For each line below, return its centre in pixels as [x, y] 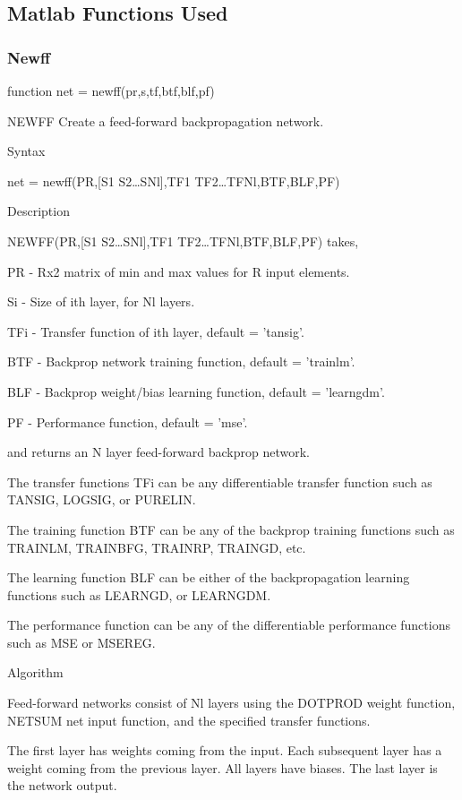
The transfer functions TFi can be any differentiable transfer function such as [220, 482]
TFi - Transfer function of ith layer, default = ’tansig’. [156, 331]
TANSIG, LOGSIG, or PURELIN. [102, 499]
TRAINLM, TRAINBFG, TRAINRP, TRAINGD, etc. [157, 547]
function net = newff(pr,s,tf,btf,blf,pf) [111, 90]
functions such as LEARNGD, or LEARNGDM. [139, 594]
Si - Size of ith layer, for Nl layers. [101, 301]
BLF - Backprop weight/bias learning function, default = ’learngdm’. [196, 391]
